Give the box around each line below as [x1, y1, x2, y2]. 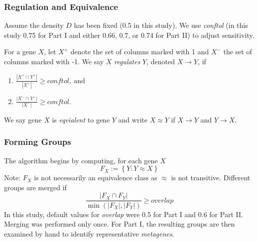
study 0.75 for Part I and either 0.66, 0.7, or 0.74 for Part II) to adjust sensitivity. [4, 29, 255, 40]
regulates [114, 56, 140, 66]
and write [118, 114, 147, 124]
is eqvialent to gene [52, 114, 110, 124]
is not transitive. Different [171, 172, 251, 183]
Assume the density [4, 20, 64, 30]
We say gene [4, 114, 42, 124]
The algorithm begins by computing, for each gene [4, 155, 158, 165]
